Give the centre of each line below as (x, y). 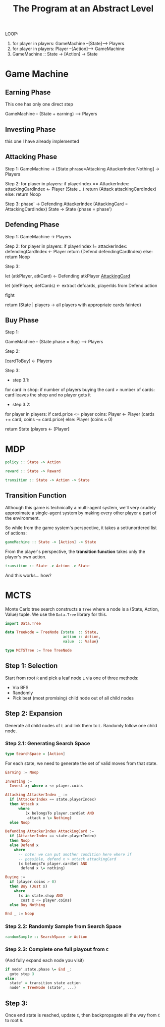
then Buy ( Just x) (29, 887)
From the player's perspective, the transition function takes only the (75, 551)
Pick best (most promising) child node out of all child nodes (73, 698)
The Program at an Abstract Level (83, 9)
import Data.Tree (23, 623)
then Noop (20, 841)
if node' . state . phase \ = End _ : (38, 969)
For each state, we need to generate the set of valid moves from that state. (81, 763)
